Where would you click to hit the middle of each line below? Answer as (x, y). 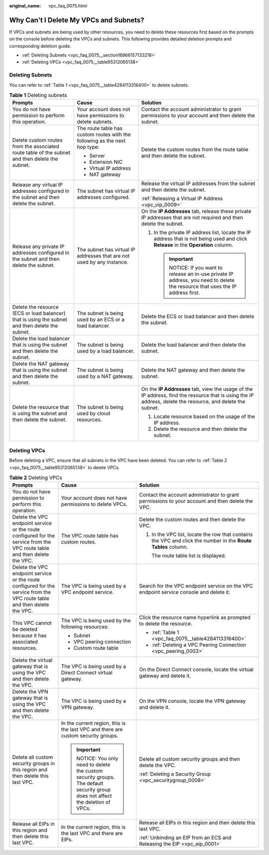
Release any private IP (38, 247)
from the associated (36, 146)
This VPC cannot (32, 623)
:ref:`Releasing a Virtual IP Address (182, 199)
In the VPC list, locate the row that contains (202, 535)
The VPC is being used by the (96, 620)
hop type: (88, 147)
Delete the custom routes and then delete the (192, 520)
